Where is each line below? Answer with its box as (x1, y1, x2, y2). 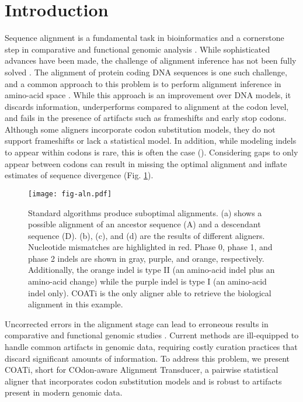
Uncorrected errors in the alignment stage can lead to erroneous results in (5, 317, 269, 330)
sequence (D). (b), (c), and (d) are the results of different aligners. (28, 229, 265, 241)
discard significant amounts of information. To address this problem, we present (5, 352, 290, 364)
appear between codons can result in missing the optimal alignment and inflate (5, 157, 287, 169)
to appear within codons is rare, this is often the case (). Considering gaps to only (5, 146, 298, 158)
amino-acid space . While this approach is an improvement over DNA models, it (5, 89, 291, 101)
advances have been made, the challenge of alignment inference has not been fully (5, 54, 297, 67)
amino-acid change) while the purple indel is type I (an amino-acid (28, 275, 267, 287)
